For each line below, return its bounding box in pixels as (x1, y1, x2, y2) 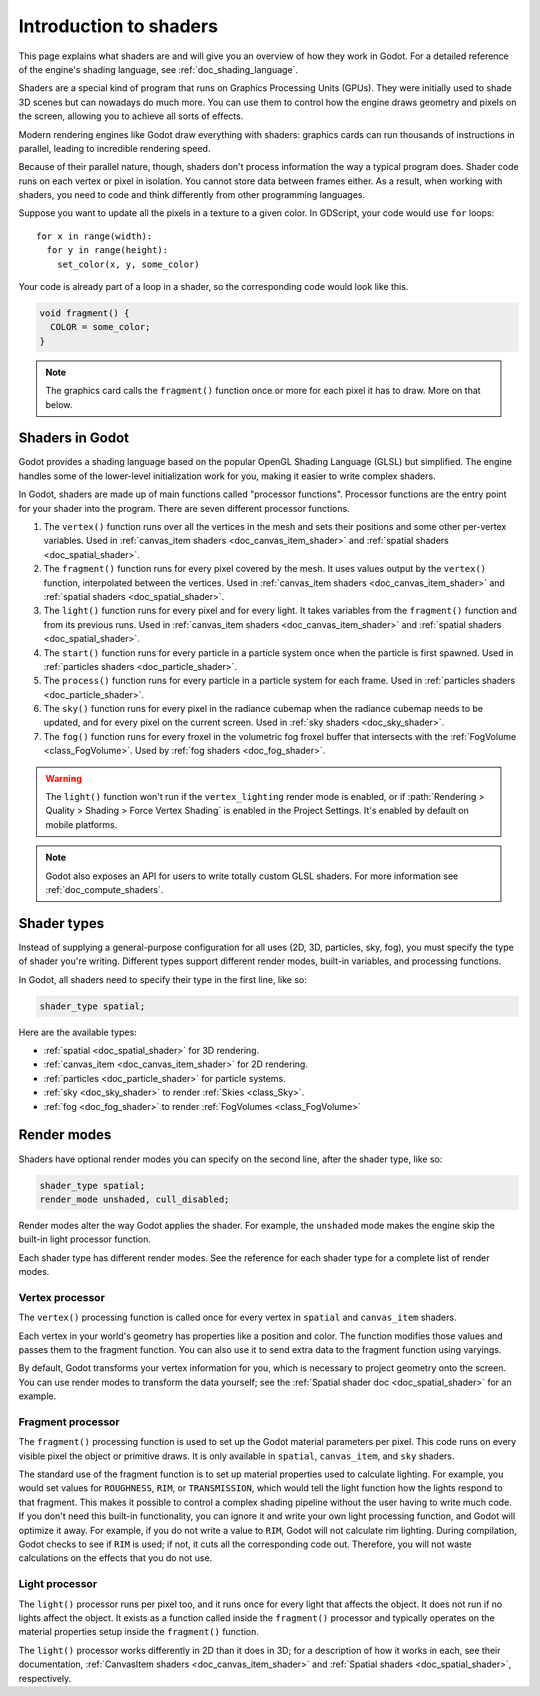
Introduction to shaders (18, 15, 219, 37)
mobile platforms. (45, 818, 118, 830)
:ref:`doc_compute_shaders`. (45, 884, 164, 895)
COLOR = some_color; (50, 321, 151, 333)
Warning (45, 772, 82, 784)
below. (45, 398, 73, 410)
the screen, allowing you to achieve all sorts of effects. (18, 110, 244, 122)
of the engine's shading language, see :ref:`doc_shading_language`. (18, 63, 299, 75)
